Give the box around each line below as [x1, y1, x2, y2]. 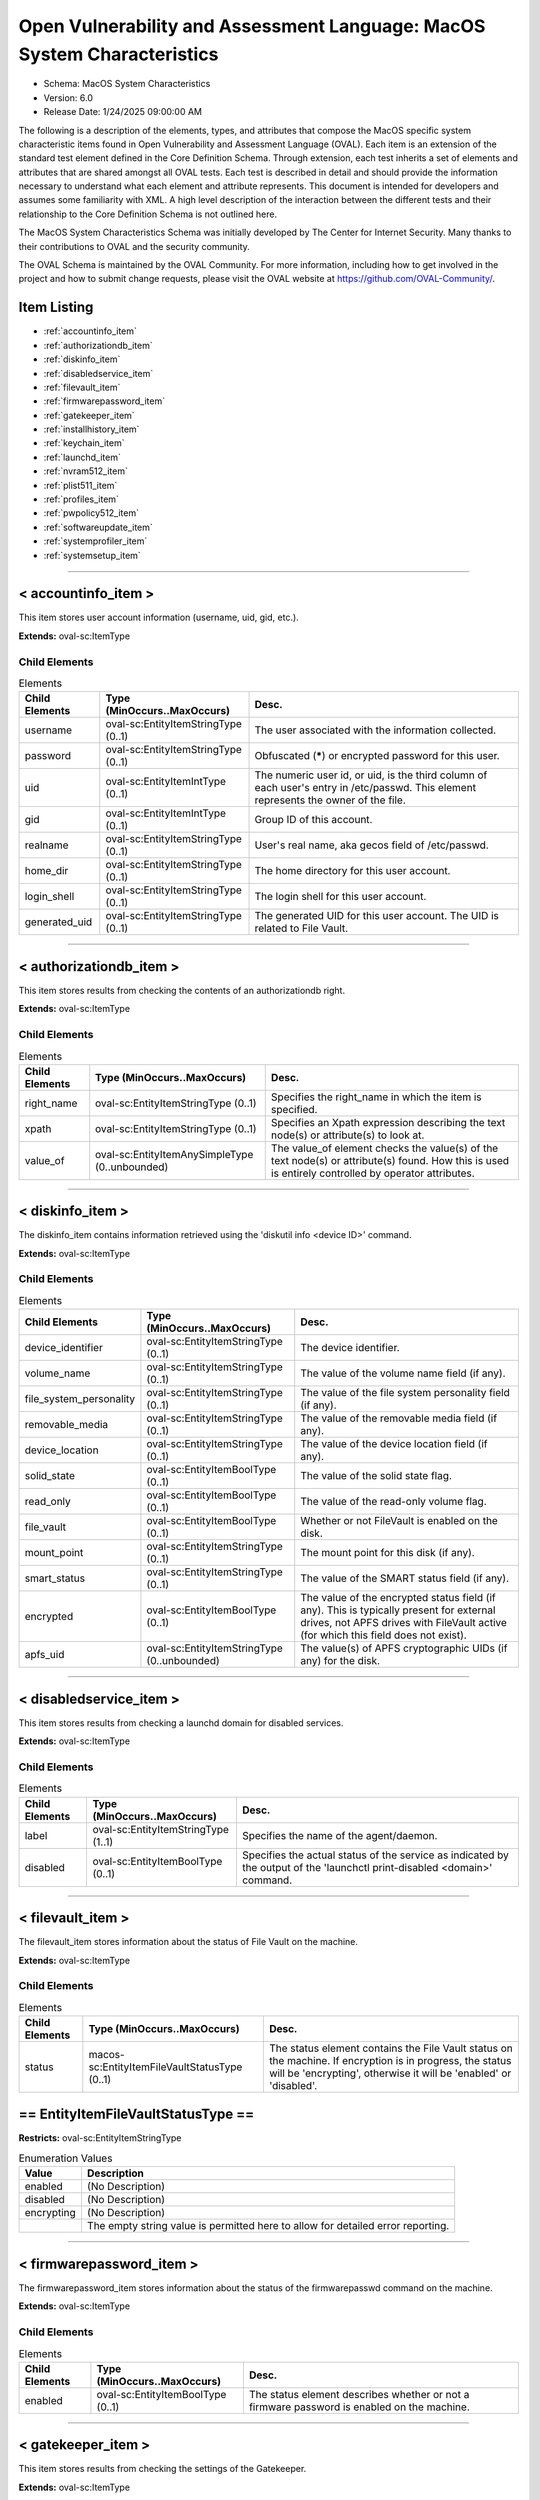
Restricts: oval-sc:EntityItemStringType [18, 2131, 182, 2144]
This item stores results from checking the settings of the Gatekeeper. [18, 2463, 307, 2475]
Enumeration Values [18, 2151, 113, 2165]
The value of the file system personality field [300, 1386, 510, 1400]
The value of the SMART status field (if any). [300, 1571, 510, 1585]
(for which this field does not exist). [300, 1628, 467, 1642]
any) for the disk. [300, 1654, 380, 1668]
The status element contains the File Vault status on [268, 2041, 514, 2055]
